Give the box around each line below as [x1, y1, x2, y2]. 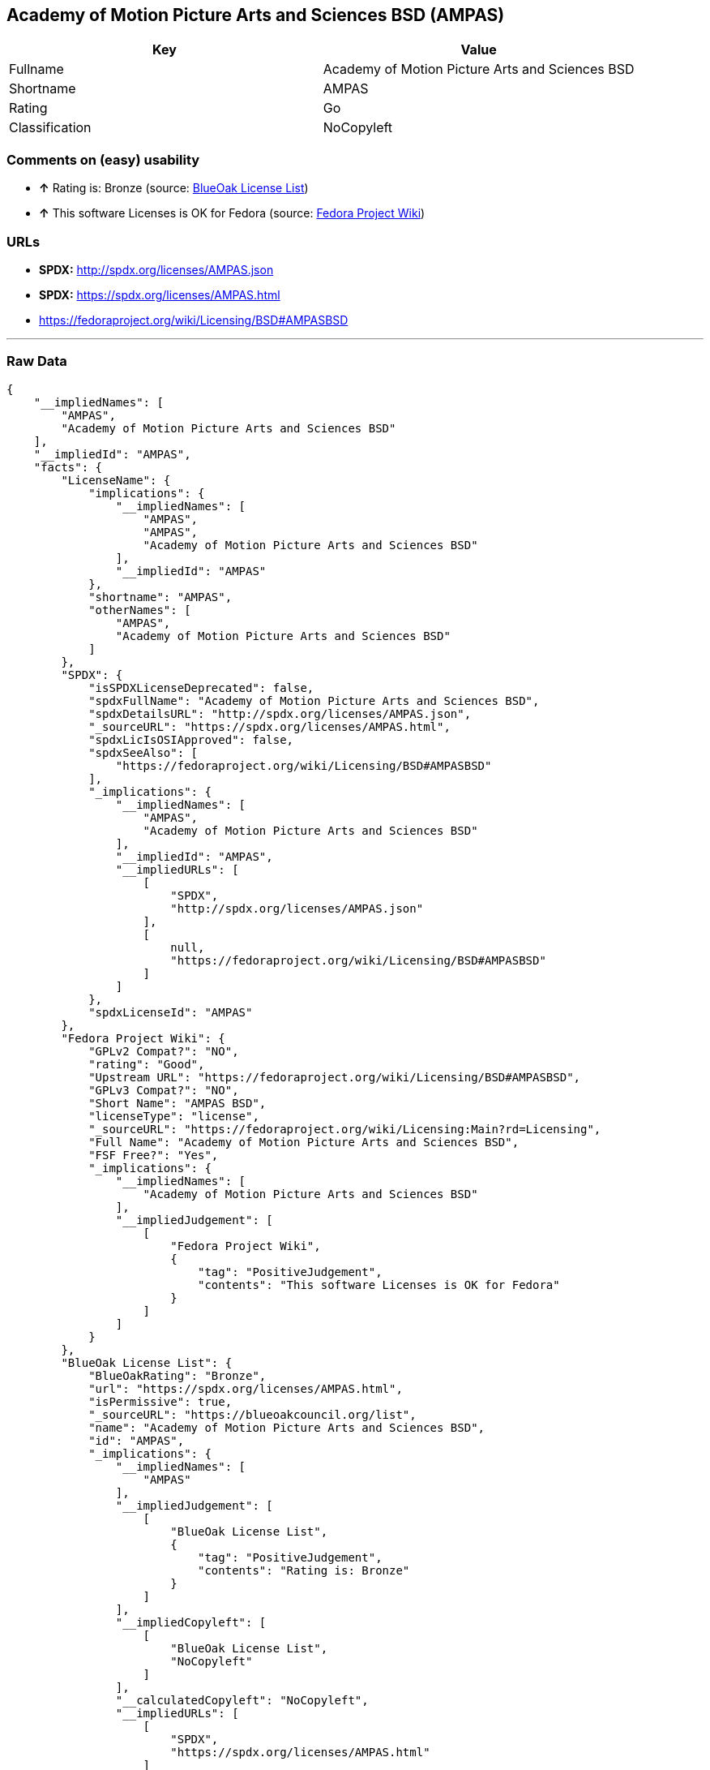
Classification [9, 119, 92, 136]
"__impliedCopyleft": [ [115, 1615, 267, 1629]
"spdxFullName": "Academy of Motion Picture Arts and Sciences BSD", [88, 694, 540, 707]
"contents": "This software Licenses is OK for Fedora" [198, 1278, 560, 1291]
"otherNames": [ [88, 603, 191, 616]
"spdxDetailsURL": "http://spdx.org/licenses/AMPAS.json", [88, 707, 472, 720]
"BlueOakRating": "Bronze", [88, 1368, 267, 1382]
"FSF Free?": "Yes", [88, 1148, 219, 1162]
